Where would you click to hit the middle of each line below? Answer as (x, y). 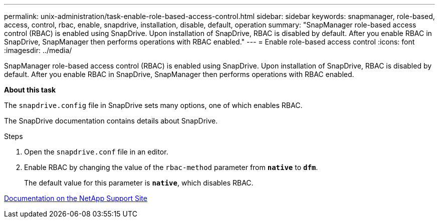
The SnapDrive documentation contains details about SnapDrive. (111, 121)
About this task (30, 90)
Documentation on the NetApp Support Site (76, 198)
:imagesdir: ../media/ (38, 50)
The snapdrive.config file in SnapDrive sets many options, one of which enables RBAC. (153, 105)
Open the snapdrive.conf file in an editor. (96, 152)
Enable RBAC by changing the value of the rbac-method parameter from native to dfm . (171, 167)
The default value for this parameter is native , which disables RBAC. (139, 183)
